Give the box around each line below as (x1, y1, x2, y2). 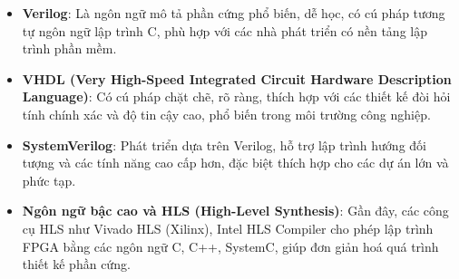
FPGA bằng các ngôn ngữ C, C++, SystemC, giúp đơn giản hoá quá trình (22, 236, 439, 255)
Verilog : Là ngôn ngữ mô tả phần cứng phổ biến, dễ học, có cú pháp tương (22, 4, 445, 22)
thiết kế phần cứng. (22, 255, 131, 274)
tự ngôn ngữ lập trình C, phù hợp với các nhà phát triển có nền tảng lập (22, 21, 427, 40)
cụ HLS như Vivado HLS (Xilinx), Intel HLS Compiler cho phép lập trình (22, 218, 434, 237)
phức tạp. (22, 170, 76, 189)
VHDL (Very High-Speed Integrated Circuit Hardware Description (22, 69, 452, 88)
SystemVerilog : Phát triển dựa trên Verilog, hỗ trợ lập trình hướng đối (22, 135, 426, 154)
